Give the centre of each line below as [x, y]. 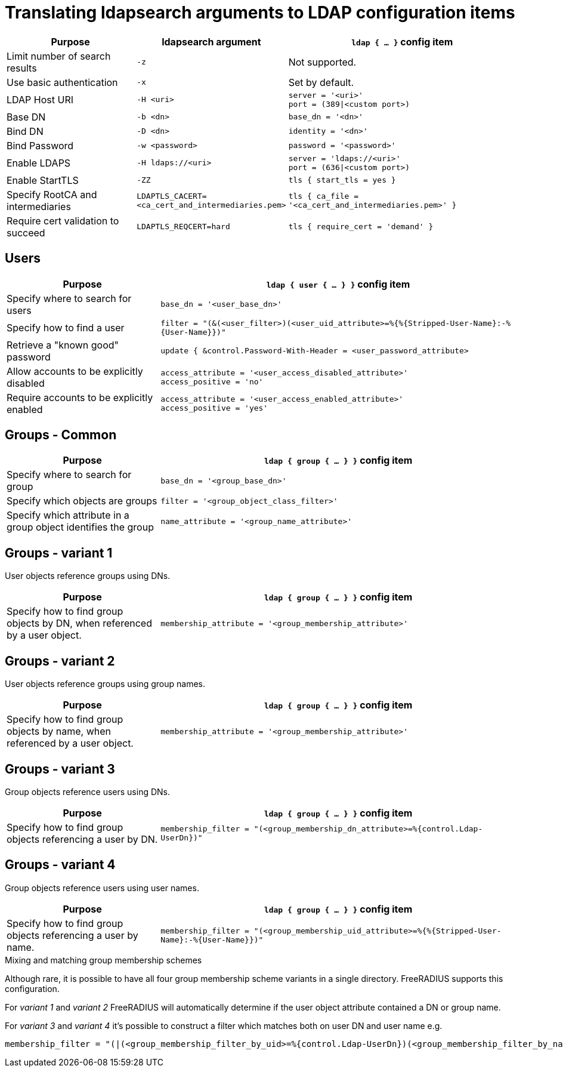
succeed [26, 232]
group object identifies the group [80, 527]
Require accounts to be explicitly [80, 397]
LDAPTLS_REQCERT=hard [183, 227]
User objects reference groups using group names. [105, 684]
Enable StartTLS [43, 180]
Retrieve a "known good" [63, 345]
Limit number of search [59, 56]
